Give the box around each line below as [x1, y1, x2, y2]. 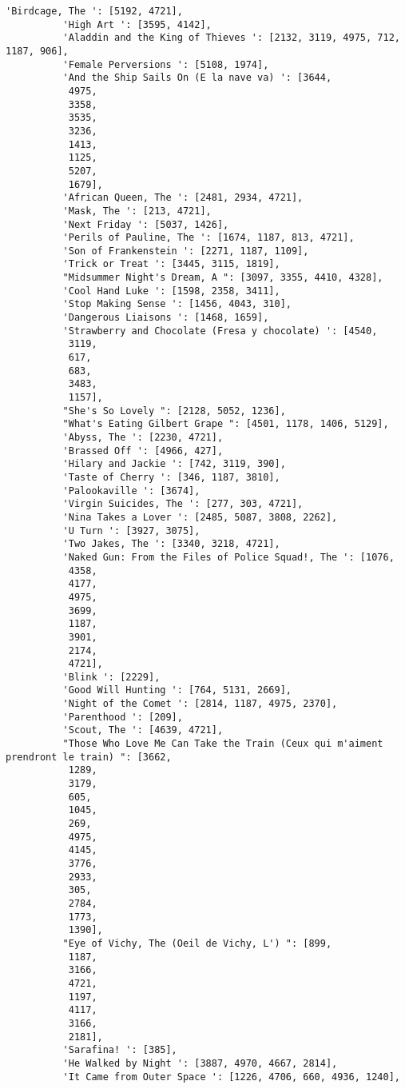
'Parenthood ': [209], [62, 711, 183, 723]
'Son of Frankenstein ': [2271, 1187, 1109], [62, 245, 309, 257]
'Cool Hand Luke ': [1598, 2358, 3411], [62, 285, 280, 297]
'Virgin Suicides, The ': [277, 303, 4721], [62, 498, 304, 510]
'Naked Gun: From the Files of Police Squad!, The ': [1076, [62, 551, 395, 563]
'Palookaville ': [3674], [62, 485, 201, 497]
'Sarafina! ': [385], [62, 1044, 177, 1056]
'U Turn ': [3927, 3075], [62, 525, 201, 537]
